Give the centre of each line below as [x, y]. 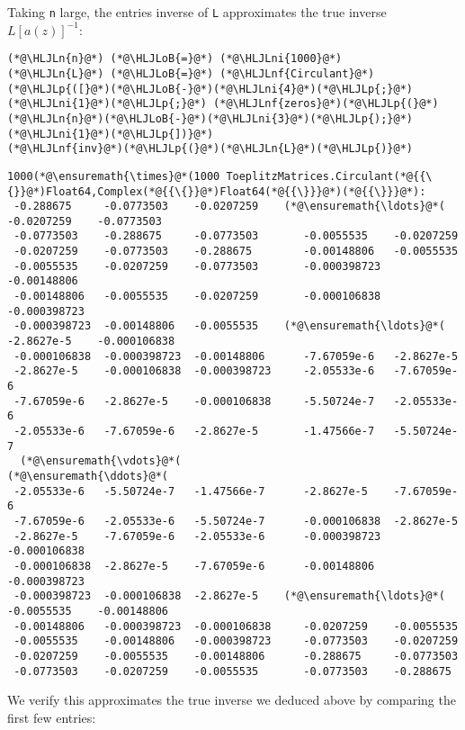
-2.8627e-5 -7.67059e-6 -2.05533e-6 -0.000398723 [197, 536]
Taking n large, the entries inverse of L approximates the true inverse [197, 12]
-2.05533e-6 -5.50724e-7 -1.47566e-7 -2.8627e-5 [191, 491]
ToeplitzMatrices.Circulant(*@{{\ [329, 176]
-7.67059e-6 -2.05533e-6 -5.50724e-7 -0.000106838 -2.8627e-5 [236, 521]
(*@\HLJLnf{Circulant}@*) [297, 73]
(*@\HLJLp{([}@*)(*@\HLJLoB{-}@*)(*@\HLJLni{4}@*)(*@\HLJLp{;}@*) [210, 89]
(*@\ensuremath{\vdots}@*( [101, 461]
